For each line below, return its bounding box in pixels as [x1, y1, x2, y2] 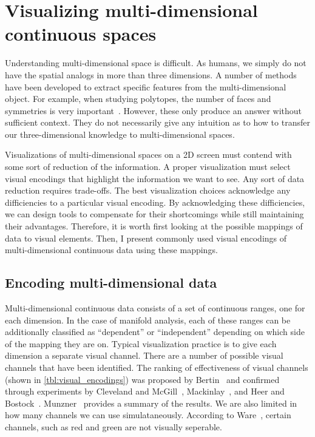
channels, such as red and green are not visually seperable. [5, 420, 222, 433]
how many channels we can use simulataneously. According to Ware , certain [5, 408, 291, 421]
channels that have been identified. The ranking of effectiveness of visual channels [5, 361, 308, 373]
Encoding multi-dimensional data [5, 273, 217, 292]
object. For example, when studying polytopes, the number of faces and [5, 92, 271, 105]
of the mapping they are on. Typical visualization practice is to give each [5, 337, 277, 350]
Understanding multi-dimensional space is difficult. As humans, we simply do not [5, 56, 307, 69]
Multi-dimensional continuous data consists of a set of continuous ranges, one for [5, 302, 305, 314]
